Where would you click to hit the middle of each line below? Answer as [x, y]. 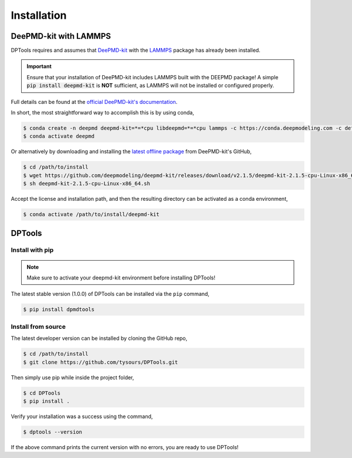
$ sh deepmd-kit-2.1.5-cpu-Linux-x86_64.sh [87, 184]
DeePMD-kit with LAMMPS [61, 36]
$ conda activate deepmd [59, 136]
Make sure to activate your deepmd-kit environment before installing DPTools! [121, 278]
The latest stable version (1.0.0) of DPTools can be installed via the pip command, [110, 294]
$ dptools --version [53, 432]
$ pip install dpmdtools [59, 309]
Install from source [38, 326]
